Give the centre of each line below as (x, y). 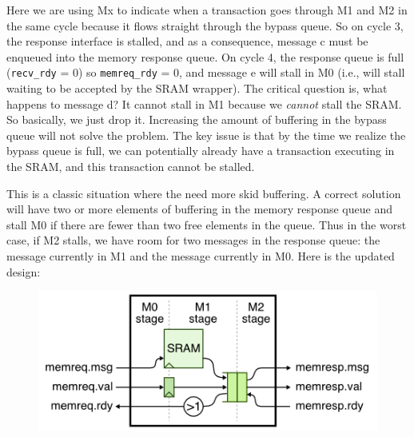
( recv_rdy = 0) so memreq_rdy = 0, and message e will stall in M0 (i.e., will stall (206, 72)
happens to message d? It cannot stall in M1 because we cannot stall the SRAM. (204, 103)
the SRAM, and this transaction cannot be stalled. (131, 166)
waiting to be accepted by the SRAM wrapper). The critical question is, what (197, 88)
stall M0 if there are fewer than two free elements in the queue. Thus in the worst (207, 224)
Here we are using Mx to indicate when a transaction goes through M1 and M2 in (207, 10)
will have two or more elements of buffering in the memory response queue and (199, 209)
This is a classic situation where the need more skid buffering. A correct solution (204, 193)
